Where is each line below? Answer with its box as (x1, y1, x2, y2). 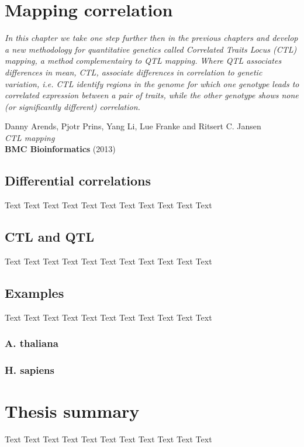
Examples (5, 284, 64, 302)
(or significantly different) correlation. (5, 100, 140, 112)
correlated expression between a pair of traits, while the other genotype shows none (5, 89, 299, 101)
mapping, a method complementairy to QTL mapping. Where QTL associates (5, 54, 282, 67)
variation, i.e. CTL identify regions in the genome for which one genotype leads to (5, 77, 299, 90)
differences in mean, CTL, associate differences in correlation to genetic (5, 66, 262, 78)
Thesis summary (5, 399, 140, 423)
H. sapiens (5, 363, 54, 377)
